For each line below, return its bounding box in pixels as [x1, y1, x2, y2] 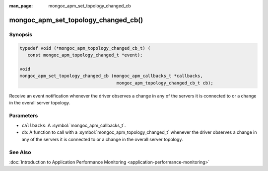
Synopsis [9, 31, 32, 38]
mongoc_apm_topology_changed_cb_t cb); [116, 80, 213, 85]
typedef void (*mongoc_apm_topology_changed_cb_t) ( [19, 45, 151, 51]
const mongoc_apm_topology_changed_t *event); [27, 52, 143, 58]
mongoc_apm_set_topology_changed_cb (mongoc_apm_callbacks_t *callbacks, [19, 73, 203, 79]
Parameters [9, 112, 38, 119]
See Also [9, 149, 31, 156]
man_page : [9, 3, 33, 8]
